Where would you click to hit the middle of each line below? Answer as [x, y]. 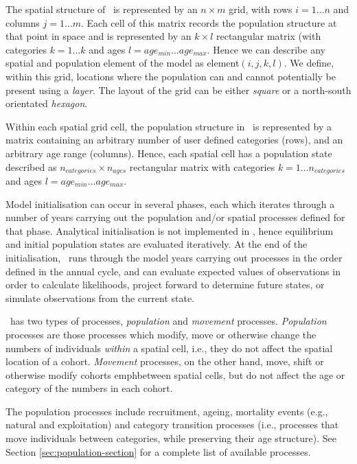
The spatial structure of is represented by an [102, 9]
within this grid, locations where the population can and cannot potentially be [171, 76]
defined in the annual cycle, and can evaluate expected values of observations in [173, 271]
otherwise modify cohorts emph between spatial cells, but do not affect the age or [175, 374]
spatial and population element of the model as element [123, 63]
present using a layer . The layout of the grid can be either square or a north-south [178, 90]
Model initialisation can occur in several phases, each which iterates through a [170, 204]
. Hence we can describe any [266, 49]
